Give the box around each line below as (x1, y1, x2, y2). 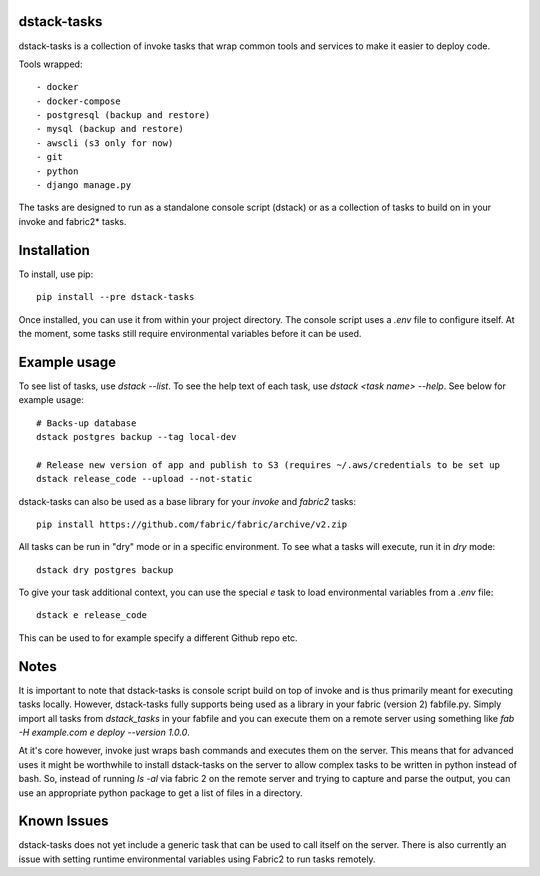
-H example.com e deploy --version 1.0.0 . (18, 726, 190, 738)
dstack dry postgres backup (36, 564, 174, 575)
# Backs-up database (36, 417, 137, 429)
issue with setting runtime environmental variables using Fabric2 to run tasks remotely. (18, 853, 376, 865)
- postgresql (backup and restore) (36, 110, 211, 121)
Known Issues (18, 813, 109, 830)
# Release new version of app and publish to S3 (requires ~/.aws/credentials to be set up (36, 459, 500, 470)
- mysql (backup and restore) (36, 123, 185, 135)
